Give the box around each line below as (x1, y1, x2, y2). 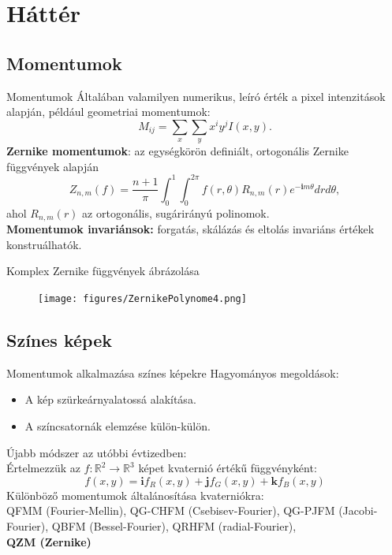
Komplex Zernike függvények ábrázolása (6, 263, 200, 279)
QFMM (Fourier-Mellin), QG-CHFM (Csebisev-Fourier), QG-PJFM (6, 502, 335, 519)
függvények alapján (6, 158, 99, 174)
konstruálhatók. (6, 236, 82, 252)
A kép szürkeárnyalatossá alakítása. (24, 391, 196, 408)
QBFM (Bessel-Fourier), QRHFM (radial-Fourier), (51, 517, 297, 534)
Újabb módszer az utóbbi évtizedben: (6, 444, 187, 460)
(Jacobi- (338, 502, 378, 519)
